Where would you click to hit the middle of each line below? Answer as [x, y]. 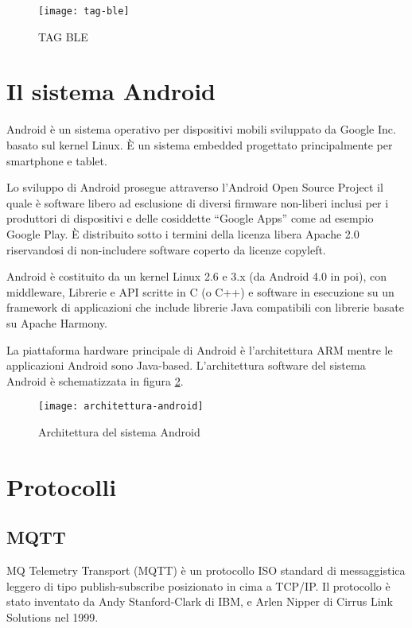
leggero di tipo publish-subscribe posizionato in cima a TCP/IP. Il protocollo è [198, 585]
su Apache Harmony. [57, 322]
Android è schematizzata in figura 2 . [95, 380]
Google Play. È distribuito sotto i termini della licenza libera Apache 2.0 [183, 233]
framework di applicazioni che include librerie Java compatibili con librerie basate [205, 307]
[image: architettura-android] [121, 407]
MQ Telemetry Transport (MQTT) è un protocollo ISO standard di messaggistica [206, 570]
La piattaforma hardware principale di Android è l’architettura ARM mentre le [200, 349]
